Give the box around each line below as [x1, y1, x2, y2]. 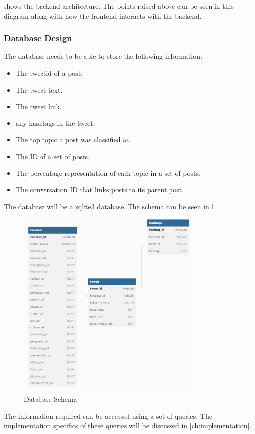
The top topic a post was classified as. [15, 134, 131, 145]
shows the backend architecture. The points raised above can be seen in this [4, 1, 234, 11]
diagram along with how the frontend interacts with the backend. [4, 10, 202, 21]
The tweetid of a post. [15, 68, 83, 78]
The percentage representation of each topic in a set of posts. [15, 167, 201, 178]
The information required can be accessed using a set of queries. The [4, 410, 212, 421]
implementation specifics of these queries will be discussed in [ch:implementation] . [4, 420, 252, 431]
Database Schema [24, 394, 77, 404]
